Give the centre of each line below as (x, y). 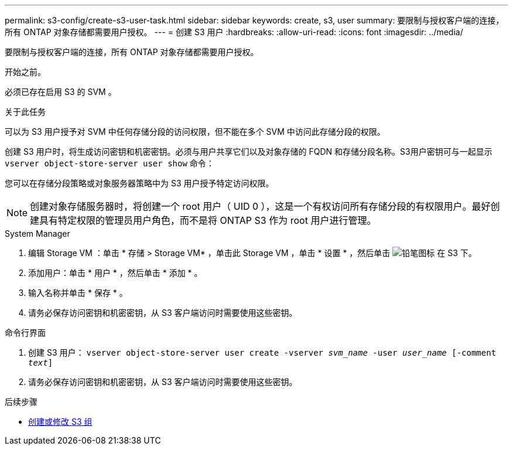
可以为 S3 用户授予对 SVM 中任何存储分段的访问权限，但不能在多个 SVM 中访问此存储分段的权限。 (195, 132)
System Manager (37, 233)
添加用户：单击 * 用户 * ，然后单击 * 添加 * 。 (115, 273)
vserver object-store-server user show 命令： (110, 163)
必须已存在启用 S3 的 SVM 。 (61, 92)
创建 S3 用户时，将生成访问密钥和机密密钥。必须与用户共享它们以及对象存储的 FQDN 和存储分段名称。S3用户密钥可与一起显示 (249, 151)
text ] (41, 363)
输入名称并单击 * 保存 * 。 (78, 293)
